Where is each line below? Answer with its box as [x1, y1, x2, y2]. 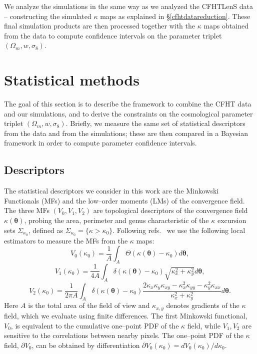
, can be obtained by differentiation [31, 339, 140, 350]
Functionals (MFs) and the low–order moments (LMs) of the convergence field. [4, 195, 245, 205]
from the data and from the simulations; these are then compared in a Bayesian [4, 127, 248, 138]
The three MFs [4, 205, 49, 215]
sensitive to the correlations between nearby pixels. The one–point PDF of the [4, 330, 243, 340]
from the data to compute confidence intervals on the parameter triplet [4, 30, 222, 40]
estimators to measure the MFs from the [4, 235, 128, 245]
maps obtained [203, 20, 248, 31]
